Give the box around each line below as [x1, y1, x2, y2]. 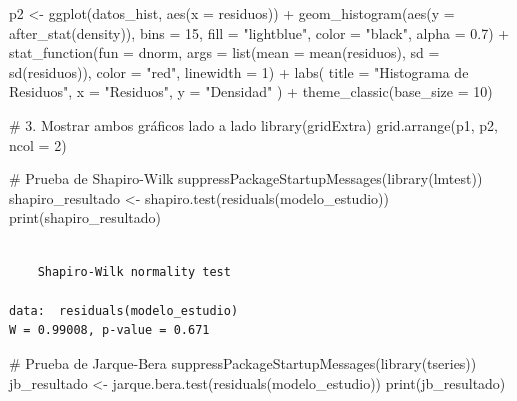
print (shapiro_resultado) [9, 207, 161, 228]
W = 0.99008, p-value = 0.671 [9, 323, 210, 338]
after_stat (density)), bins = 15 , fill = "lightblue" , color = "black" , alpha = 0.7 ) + [9, 22, 510, 43]
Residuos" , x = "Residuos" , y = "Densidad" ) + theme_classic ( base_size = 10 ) [9, 81, 493, 102]
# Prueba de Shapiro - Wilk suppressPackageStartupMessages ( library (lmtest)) [9, 168, 483, 189]
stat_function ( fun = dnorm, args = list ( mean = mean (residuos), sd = [9, 42, 440, 63]
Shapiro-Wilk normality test [37, 264, 231, 279]
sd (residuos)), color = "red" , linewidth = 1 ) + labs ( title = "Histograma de [9, 61, 469, 82]
